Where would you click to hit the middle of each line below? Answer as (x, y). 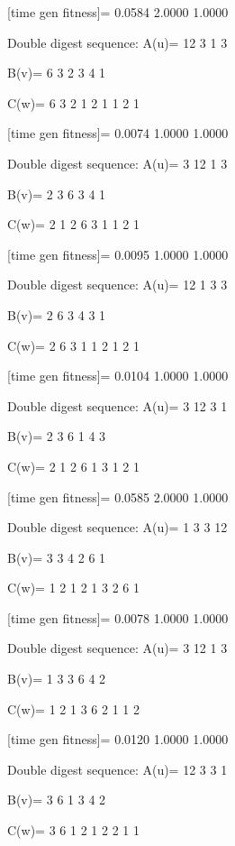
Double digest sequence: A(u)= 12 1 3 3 (117, 285)
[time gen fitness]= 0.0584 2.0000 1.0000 (118, 12)
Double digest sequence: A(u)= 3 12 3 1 (117, 405)
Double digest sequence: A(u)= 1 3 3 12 (117, 527)
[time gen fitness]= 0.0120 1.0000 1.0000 (118, 739)
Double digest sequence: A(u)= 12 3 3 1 (117, 769)
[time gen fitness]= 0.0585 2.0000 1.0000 (118, 497)
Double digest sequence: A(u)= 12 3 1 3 (117, 42)
